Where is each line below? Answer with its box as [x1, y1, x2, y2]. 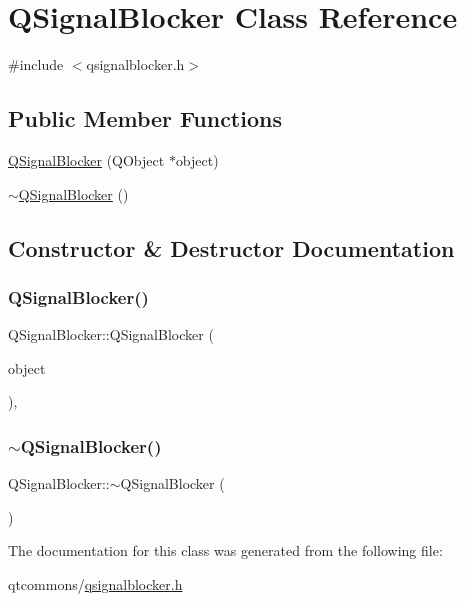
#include [8, 54, 64, 75]
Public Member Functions [8, 103, 282, 134]
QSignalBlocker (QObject [8, 149, 165, 170]
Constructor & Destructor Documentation [8, 232, 455, 263]
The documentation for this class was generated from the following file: [8, 540, 443, 561]
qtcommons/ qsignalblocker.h [8, 573, 183, 594]
